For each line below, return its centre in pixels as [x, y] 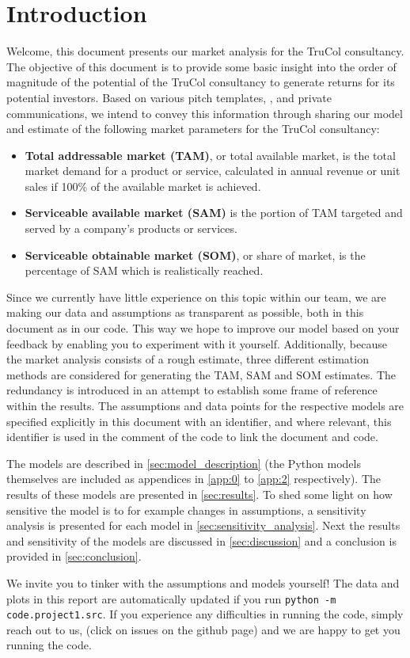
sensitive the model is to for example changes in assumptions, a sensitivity [186, 510]
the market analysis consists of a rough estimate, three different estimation [188, 359]
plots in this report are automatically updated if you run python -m [171, 598]
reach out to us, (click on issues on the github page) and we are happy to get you [203, 629]
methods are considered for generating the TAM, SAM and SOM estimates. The [201, 374]
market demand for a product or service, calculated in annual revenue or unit [213, 171]
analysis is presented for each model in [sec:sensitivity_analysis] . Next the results [203, 525]
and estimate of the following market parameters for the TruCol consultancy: [193, 129]
